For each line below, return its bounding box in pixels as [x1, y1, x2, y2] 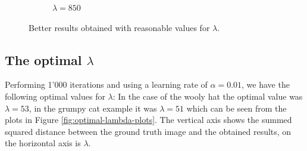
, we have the [242, 78, 290, 91]
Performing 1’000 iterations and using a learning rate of [5, 78, 208, 91]
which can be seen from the [186, 101, 287, 114]
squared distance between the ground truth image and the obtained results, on [5, 125, 292, 137]
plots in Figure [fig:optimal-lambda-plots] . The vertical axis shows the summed [5, 113, 292, 126]
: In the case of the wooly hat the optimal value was [112, 90, 303, 102]
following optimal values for [5, 90, 105, 102]
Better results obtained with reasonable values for [29, 21, 210, 33]
